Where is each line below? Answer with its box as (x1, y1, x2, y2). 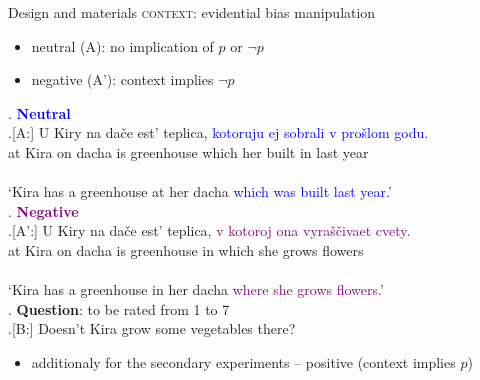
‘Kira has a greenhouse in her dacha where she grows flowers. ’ (8, 279, 384, 300)
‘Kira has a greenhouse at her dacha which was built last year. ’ (8, 181, 392, 202)
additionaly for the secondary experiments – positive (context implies (31, 351, 456, 372)
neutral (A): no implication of (31, 35, 214, 56)
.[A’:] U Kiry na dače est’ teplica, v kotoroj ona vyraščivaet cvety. (8, 220, 411, 241)
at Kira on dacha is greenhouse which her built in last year (8, 141, 369, 162)
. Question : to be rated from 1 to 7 (8, 298, 230, 319)
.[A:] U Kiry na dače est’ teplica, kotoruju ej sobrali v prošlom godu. (8, 122, 429, 143)
